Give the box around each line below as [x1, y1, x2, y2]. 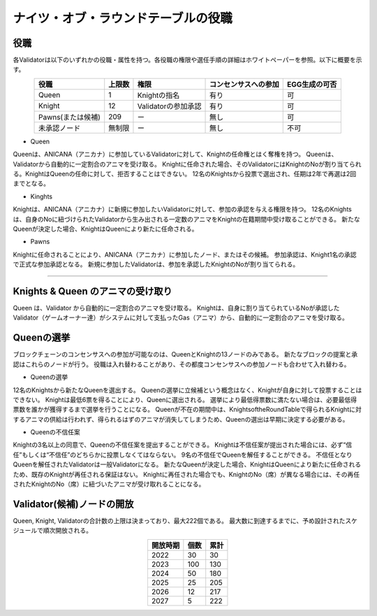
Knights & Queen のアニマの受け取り [13, 285, 172, 297]
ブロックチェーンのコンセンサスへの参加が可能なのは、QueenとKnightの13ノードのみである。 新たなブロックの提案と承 [13, 350, 358, 359]
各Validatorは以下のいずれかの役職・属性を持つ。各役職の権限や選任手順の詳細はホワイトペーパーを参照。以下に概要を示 [13, 56, 362, 64]
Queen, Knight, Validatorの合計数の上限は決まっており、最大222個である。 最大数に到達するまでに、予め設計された [13, 516, 346, 524]
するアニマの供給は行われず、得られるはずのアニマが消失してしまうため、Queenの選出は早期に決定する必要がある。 [13, 415, 349, 423]
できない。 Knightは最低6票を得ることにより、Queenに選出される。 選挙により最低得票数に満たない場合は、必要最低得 [13, 395, 357, 403]
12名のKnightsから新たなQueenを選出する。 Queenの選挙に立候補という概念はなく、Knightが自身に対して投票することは [13, 385, 362, 394]
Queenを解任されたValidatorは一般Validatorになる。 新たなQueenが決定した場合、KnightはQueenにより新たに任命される [13, 460, 362, 468]
